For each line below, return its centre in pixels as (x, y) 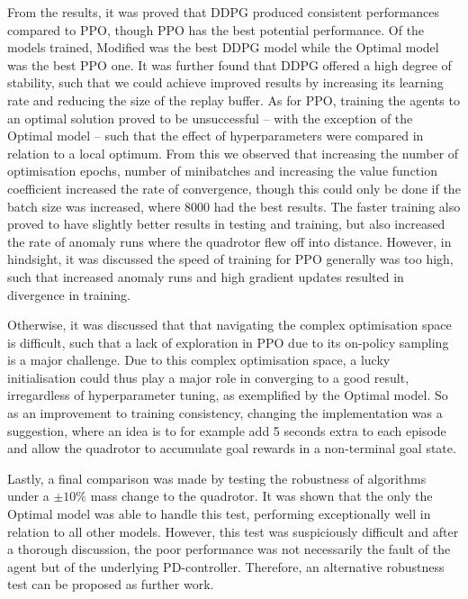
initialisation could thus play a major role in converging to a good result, (208, 377)
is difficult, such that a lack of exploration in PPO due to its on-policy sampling (228, 342)
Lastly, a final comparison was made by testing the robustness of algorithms (217, 478)
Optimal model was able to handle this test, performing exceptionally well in (219, 514)
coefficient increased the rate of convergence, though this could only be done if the (234, 188)
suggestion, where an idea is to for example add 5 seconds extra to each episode (227, 430)
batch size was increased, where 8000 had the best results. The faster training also (234, 206)
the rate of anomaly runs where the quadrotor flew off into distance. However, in (229, 241)
